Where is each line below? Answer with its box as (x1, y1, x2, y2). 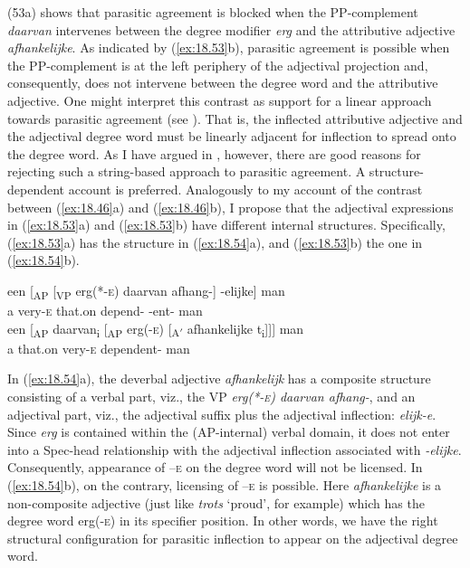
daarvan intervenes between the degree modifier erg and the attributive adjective (7, 20, 456, 39)
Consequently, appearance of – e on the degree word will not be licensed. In (7, 458, 423, 477)
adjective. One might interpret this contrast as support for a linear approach (7, 90, 432, 109)
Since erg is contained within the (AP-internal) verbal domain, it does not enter (7, 422, 450, 441)
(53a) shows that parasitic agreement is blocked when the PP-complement (7, 3, 418, 21)
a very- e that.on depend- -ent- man (7, 301, 203, 320)
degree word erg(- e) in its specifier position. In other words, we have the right (7, 511, 438, 530)
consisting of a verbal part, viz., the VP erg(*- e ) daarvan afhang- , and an (7, 386, 416, 405)
